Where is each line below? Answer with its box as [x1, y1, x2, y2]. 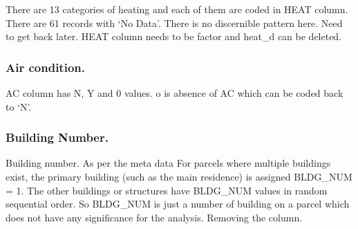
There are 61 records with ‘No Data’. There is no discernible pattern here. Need [6, 15, 343, 30]
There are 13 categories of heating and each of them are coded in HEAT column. [6, 2, 348, 16]
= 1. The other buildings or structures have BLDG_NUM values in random [6, 183, 328, 197]
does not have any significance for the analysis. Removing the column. [6, 210, 303, 224]
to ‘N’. [6, 99, 32, 113]
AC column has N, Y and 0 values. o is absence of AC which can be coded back [6, 86, 343, 100]
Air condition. [6, 58, 85, 75]
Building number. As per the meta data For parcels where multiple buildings [6, 156, 331, 170]
